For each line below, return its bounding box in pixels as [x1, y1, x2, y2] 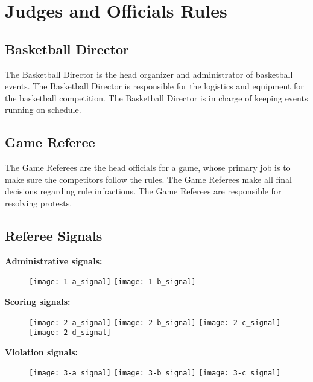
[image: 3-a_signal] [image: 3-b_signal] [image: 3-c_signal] [29, 369, 281, 378]
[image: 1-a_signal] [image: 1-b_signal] [29, 278, 196, 287]
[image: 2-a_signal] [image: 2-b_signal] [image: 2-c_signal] [29, 318, 281, 327]
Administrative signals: [5, 254, 103, 267]
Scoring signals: [5, 294, 71, 307]
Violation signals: [5, 345, 78, 358]
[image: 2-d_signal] [29, 328, 112, 337]
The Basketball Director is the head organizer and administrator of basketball [5, 68, 293, 80]
